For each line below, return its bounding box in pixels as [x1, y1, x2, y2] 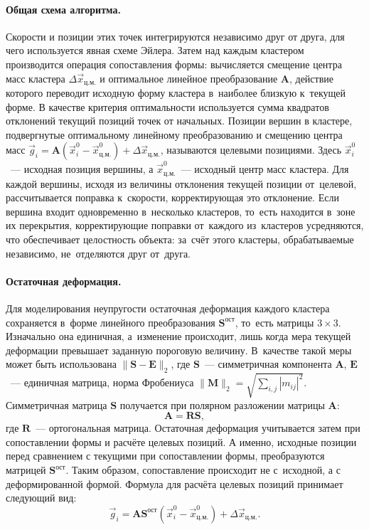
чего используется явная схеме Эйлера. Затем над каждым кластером [6, 43, 304, 58]
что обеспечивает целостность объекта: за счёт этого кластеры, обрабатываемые [6, 231, 354, 246]
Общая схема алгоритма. [6, 1, 121, 16]
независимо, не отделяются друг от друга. [6, 245, 191, 260]
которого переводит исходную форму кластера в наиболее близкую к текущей [6, 85, 346, 100]
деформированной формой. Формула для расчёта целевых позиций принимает [6, 476, 343, 491]
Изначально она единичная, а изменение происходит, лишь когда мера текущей [6, 329, 351, 344]
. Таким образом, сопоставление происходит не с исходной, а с [65, 462, 341, 477]
